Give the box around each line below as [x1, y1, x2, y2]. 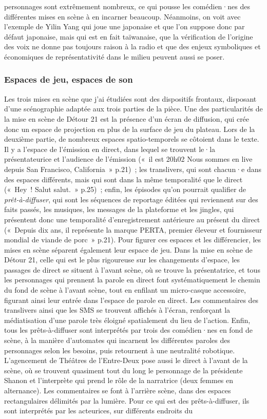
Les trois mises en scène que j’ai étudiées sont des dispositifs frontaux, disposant [4, 93, 257, 104]
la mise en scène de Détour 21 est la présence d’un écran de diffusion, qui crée [4, 113, 250, 124]
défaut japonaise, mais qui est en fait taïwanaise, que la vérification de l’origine [4, 31, 253, 42]
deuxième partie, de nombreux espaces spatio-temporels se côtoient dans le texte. [4, 134, 259, 144]
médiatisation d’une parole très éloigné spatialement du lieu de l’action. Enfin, [4, 314, 251, 325]
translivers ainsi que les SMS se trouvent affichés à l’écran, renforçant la [4, 304, 231, 315]
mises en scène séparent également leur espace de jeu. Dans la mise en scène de [4, 244, 253, 255]
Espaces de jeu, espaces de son [4, 73, 133, 86]
